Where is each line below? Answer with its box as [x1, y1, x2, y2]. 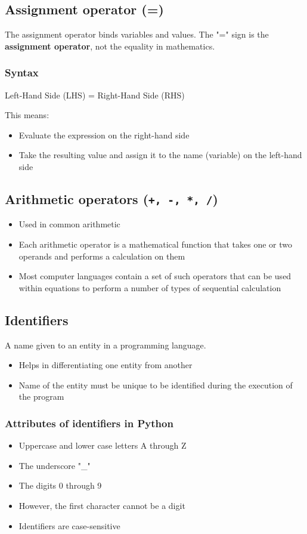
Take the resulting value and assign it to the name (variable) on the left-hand [18, 149, 302, 161]
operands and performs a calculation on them [18, 249, 185, 262]
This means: [5, 109, 49, 121]
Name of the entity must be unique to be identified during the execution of [18, 378, 293, 391]
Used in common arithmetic [18, 218, 120, 230]
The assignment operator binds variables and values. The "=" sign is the [5, 28, 269, 41]
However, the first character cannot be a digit [18, 499, 185, 511]
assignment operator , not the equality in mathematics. [5, 39, 215, 52]
